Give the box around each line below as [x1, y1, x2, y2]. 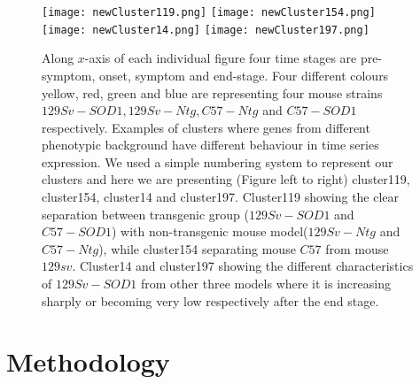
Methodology [6, 343, 170, 380]
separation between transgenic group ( [42, 204, 249, 223]
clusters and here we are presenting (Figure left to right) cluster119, [42, 170, 410, 188]
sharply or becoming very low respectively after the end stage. [42, 291, 379, 310]
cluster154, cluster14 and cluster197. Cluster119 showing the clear [42, 188, 400, 206]
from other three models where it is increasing [141, 274, 391, 293]
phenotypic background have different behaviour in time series [42, 135, 379, 154]
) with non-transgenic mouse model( [112, 222, 308, 241]
